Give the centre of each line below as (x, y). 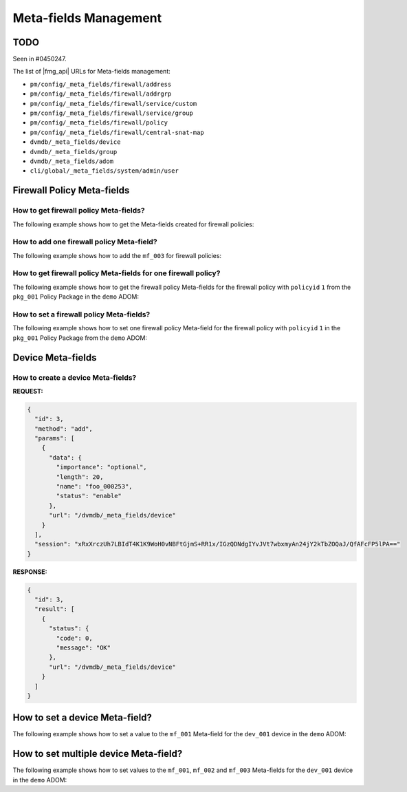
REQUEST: (28, 391)
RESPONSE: (30, 572)
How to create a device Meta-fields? (75, 377)
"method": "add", (64, 429)
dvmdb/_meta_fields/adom (71, 161)
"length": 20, (80, 477)
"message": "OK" (84, 648)
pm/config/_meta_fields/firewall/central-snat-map (117, 132)
